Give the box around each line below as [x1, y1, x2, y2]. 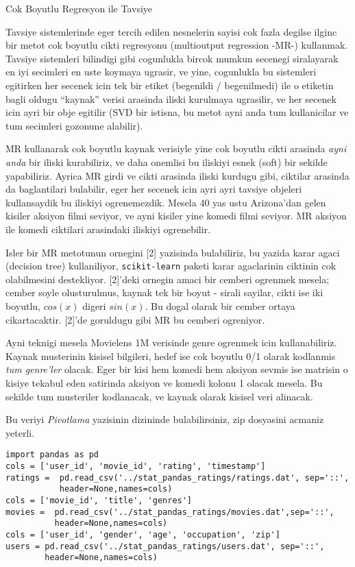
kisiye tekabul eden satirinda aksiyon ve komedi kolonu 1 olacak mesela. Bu [5, 375, 323, 389]
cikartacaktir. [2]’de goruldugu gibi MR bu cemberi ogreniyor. [5, 312, 265, 326]
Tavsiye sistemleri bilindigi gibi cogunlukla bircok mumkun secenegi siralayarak [5, 51, 339, 65]
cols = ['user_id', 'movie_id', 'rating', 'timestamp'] [5, 461, 266, 471]
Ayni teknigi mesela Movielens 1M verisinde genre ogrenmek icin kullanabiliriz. [5, 335, 337, 350]
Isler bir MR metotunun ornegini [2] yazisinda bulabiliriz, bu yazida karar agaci [5, 245, 340, 259]
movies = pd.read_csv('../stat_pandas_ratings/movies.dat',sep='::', [5, 507, 334, 517]
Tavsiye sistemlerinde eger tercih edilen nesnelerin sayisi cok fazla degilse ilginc [5, 24, 337, 38]
